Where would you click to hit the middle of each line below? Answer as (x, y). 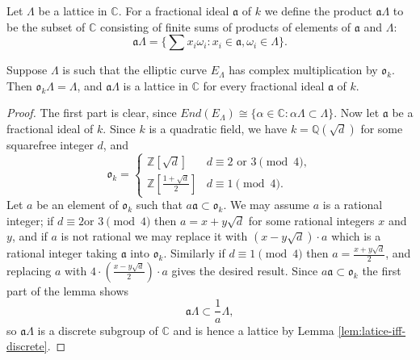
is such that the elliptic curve (134, 70)
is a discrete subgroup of (98, 330)
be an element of (78, 205)
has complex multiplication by (303, 70)
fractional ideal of (50, 128)
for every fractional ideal (264, 85)
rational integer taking (62, 253)
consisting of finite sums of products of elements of (226, 26)
